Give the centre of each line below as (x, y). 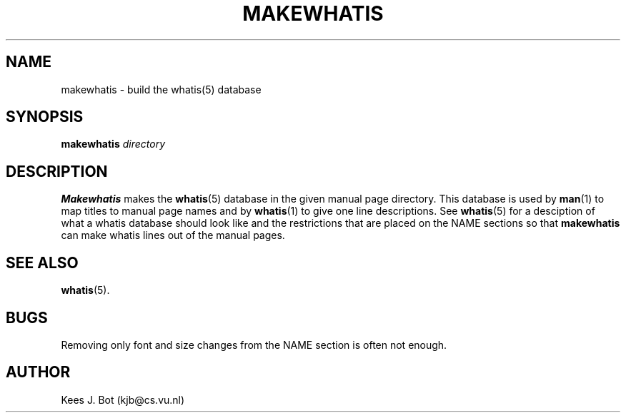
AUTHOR (38, 372)
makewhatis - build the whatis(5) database (161, 89)
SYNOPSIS (45, 117)
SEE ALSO (42, 262)
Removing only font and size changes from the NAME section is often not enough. (254, 345)
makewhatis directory (113, 144)
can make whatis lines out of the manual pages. (173, 235)
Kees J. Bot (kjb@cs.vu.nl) (123, 399)
